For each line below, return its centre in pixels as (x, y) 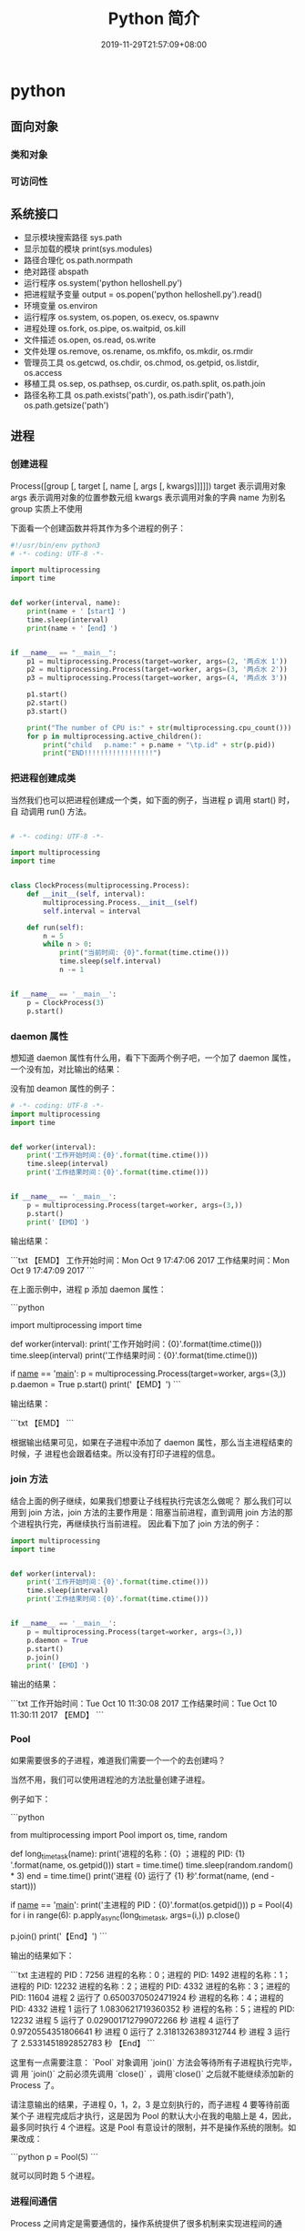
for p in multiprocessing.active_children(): (115, 736)
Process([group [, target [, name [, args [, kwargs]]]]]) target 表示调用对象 (148, 486)
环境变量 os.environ (61, 305)
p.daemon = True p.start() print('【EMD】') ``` (96, 1384)
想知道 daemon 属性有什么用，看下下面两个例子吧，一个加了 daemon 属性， (153, 1058)
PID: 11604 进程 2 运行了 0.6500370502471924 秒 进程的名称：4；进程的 (147, 1998)
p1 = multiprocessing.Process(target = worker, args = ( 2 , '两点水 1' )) (157, 661)
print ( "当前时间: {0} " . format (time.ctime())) (144, 953)
